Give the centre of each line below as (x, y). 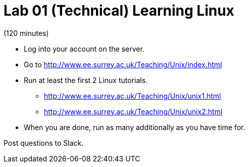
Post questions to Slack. (44, 143)
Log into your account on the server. (84, 49)
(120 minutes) (26, 33)
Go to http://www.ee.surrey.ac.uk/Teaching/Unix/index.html (123, 64)
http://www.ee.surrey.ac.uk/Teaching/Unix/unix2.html (133, 111)
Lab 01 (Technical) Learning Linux (119, 11)
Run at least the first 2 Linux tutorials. (86, 80)
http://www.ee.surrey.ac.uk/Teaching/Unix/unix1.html (133, 96)
